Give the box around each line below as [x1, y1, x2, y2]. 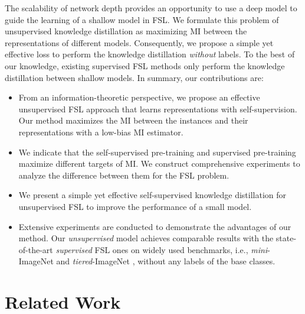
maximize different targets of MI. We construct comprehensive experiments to [18, 157, 300, 170]
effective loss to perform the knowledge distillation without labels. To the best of [5, 48, 295, 60]
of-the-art [18, 243, 53, 255]
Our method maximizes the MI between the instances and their [18, 114, 248, 127]
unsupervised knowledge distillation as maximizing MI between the [5, 25, 247, 37]
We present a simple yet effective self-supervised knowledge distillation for [18, 189, 287, 201]
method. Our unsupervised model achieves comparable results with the [18, 232, 274, 244]
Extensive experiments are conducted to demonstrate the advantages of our [18, 220, 291, 232]
